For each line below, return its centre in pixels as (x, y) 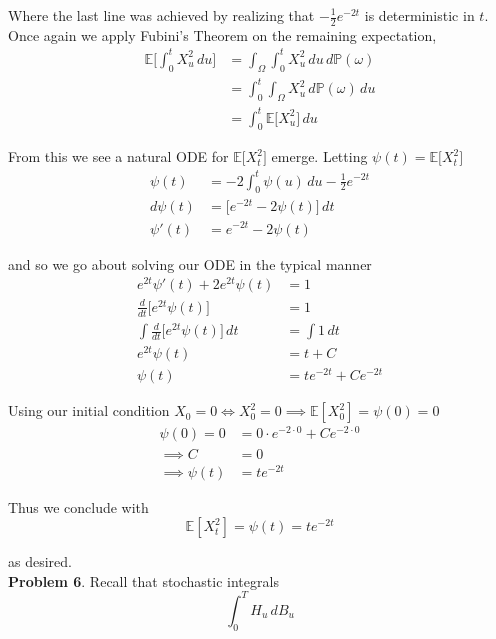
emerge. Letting (319, 156)
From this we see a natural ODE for (118, 156)
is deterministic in (419, 15)
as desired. (40, 561)
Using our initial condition (89, 410)
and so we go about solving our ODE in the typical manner (190, 263)
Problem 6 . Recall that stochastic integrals (143, 580)
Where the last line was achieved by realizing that (161, 15)
